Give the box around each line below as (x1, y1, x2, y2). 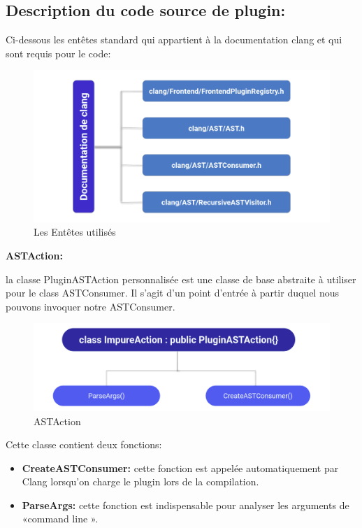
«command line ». (22, 511, 99, 526)
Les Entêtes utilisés (34, 224, 116, 239)
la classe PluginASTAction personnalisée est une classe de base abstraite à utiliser (6, 271, 356, 286)
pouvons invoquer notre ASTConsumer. (6, 299, 175, 313)
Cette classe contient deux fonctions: (6, 437, 162, 452)
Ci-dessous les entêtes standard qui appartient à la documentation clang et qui (6, 32, 342, 47)
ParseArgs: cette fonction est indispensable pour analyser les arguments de (22, 497, 349, 512)
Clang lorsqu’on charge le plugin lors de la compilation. (22, 474, 259, 489)
